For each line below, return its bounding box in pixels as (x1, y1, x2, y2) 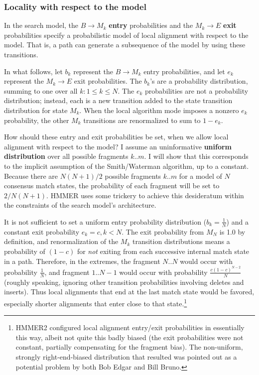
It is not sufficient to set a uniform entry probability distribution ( (4, 216, 207, 227)
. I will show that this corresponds (144, 151, 249, 161)
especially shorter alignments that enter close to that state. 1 (4, 297, 187, 308)
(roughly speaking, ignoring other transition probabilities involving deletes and (4, 276, 244, 287)
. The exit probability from (122, 226, 204, 237)
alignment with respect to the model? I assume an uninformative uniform (4, 141, 232, 151)
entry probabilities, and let (143, 66, 225, 76)
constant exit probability (4, 226, 80, 237)
